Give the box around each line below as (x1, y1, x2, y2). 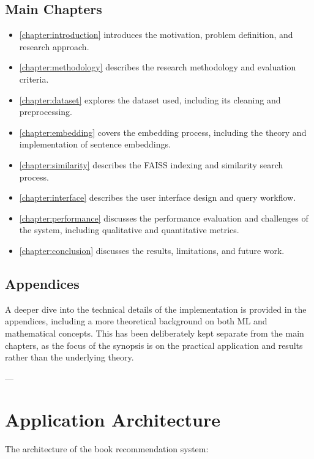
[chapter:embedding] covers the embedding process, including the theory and (19, 125, 307, 138)
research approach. (19, 40, 89, 53)
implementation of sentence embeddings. (19, 138, 171, 151)
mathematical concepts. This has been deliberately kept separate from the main (5, 326, 304, 339)
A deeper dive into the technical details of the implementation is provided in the (5, 302, 307, 315)
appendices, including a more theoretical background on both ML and (5, 315, 267, 327)
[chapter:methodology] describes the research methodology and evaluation (19, 61, 296, 73)
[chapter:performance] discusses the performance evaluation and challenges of (19, 211, 308, 224)
